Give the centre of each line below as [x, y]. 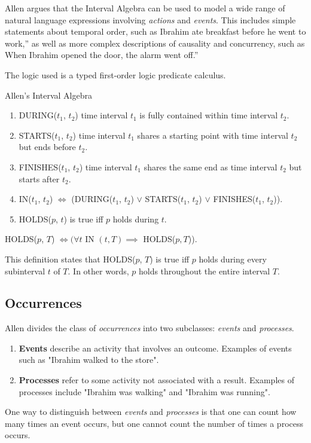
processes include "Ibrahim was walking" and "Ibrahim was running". [144, 391]
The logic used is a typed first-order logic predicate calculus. [115, 74]
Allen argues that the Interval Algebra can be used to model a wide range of [145, 8]
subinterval [25, 271]
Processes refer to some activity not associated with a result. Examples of [156, 380]
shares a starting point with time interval [213, 135]
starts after [39, 178]
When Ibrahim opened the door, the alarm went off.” [102, 55]
